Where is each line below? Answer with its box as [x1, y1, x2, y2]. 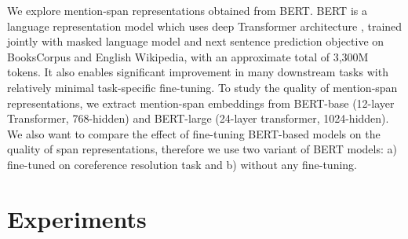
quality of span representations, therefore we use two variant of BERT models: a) [7, 141, 397, 157]
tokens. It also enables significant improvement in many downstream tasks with [7, 64, 388, 80]
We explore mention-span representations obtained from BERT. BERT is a [7, 2, 367, 18]
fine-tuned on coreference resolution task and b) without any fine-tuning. [7, 156, 357, 172]
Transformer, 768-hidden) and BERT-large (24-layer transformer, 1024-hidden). [7, 110, 389, 127]
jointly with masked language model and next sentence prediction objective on [7, 33, 384, 50]
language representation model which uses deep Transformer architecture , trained [7, 17, 403, 34]
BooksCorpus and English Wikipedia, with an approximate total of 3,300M [7, 48, 369, 64]
